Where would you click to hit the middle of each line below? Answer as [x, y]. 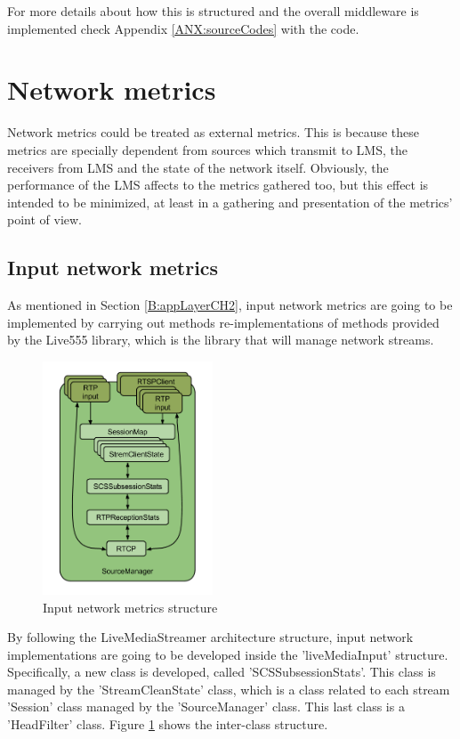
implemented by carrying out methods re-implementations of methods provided [223, 322]
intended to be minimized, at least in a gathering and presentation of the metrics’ [230, 202]
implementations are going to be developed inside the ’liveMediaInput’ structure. [228, 654]
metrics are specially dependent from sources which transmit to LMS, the [207, 149]
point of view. [45, 219]
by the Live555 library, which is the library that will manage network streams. [221, 340]
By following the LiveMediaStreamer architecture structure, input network [210, 637]
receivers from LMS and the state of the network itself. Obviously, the [198, 167]
